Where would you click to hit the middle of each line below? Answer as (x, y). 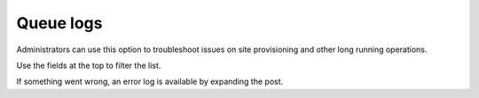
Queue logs (59, 23)
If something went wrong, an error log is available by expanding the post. (150, 82)
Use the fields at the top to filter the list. (89, 65)
